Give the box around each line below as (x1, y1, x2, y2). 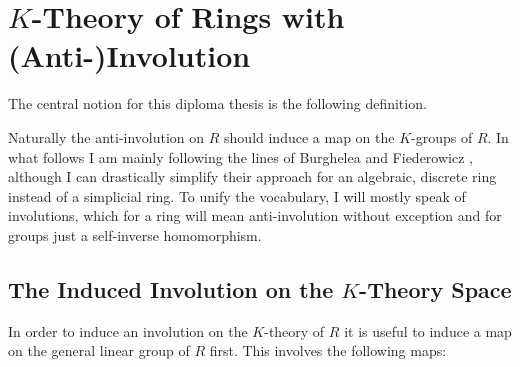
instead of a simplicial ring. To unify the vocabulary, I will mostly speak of (8, 185, 466, 206)
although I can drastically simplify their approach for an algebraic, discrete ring (8, 166, 497, 187)
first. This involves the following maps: (209, 340, 447, 361)
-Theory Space (359, 273, 512, 304)
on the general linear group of (8, 340, 190, 361)
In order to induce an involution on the (8, 320, 248, 341)
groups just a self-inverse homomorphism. (8, 224, 262, 245)
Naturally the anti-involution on (8, 126, 205, 147)
